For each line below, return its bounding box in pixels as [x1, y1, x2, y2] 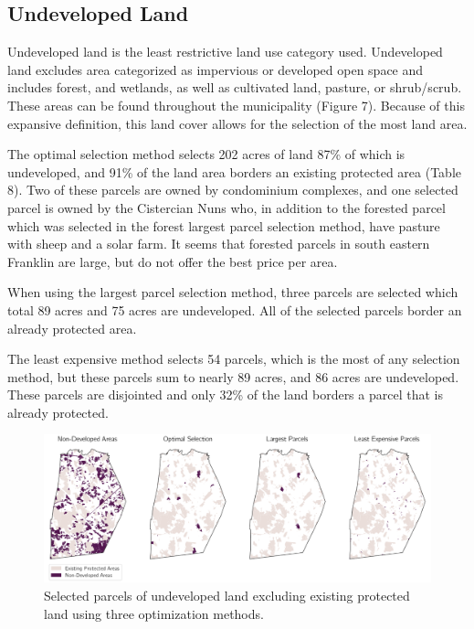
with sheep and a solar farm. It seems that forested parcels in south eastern [7, 234, 430, 253]
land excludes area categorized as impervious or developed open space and [7, 59, 424, 79]
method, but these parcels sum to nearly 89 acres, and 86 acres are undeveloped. [7, 367, 459, 386]
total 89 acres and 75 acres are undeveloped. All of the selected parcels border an [7, 300, 462, 319]
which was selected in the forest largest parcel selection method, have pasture [7, 216, 440, 235]
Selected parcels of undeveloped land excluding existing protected [44, 585, 410, 604]
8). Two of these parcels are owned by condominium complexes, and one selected [7, 180, 458, 199]
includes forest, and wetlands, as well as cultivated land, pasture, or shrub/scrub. [7, 78, 462, 97]
